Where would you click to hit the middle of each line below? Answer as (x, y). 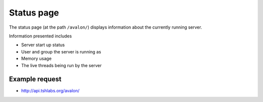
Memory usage (37, 59)
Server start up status (43, 45)
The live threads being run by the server (61, 65)
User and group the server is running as (61, 51)
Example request (35, 79)
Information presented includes (40, 36)
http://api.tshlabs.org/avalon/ (50, 91)
